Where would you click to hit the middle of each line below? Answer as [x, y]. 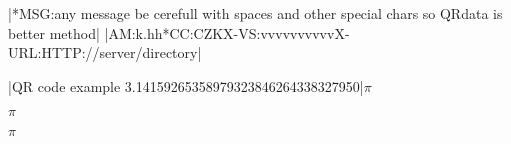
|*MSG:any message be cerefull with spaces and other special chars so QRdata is [255, 13]
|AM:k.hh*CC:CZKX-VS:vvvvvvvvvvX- [227, 32]
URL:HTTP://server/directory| [105, 52]
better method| [54, 32]
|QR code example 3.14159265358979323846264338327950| [186, 85]
